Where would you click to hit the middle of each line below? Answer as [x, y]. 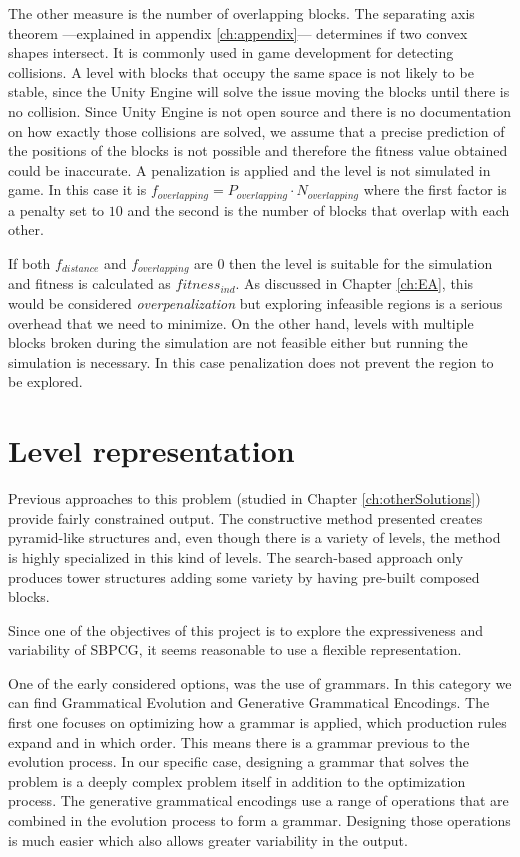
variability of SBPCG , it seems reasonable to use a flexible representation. [235, 649]
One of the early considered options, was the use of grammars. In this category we [260, 682]
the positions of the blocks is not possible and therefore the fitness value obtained [258, 150]
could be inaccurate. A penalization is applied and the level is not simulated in [249, 169]
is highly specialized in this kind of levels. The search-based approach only [236, 556]
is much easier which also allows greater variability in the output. [208, 839]
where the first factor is [435, 189]
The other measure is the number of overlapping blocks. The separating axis [241, 13]
